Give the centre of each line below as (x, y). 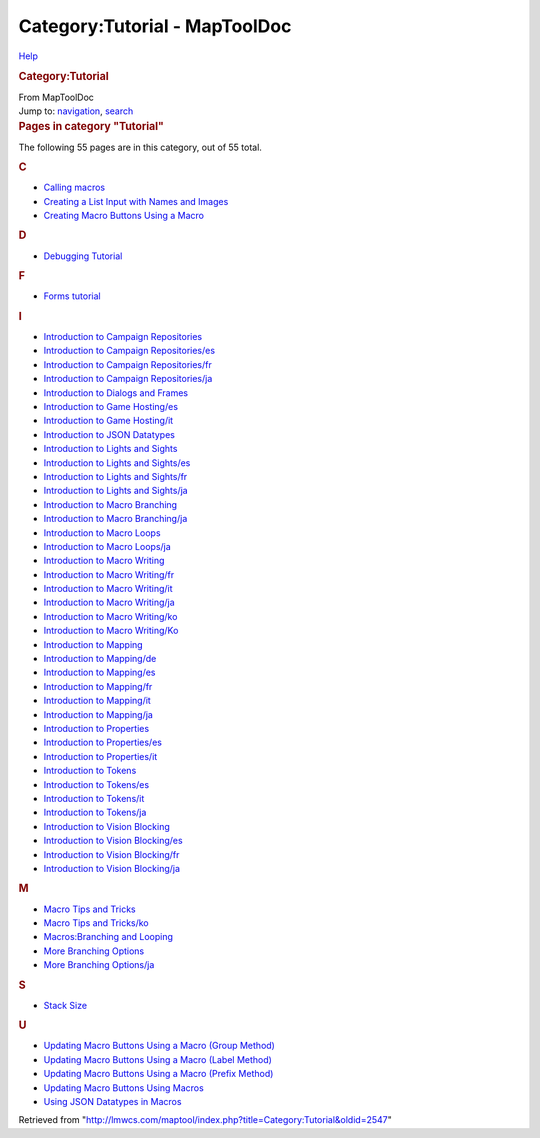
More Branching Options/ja (99, 965)
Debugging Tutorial (83, 256)
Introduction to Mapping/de (100, 659)
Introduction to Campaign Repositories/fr (127, 364)
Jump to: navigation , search (76, 111)
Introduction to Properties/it (100, 756)
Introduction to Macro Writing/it (108, 589)
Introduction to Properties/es (102, 742)
